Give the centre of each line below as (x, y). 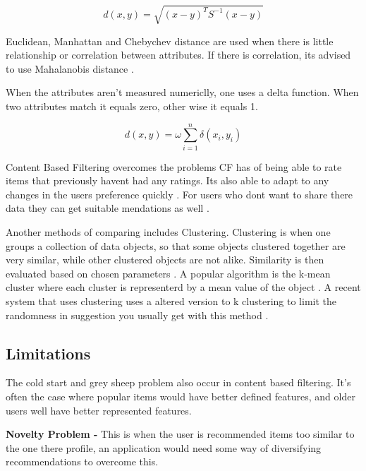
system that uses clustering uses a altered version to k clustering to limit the (171, 300)
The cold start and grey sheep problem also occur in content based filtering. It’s (178, 382)
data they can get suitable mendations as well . (108, 208)
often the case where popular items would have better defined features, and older (181, 396)
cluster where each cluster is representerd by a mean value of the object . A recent (183, 287)
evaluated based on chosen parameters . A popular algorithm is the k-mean (168, 273)
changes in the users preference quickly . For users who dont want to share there (179, 194)
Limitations (48, 353)
